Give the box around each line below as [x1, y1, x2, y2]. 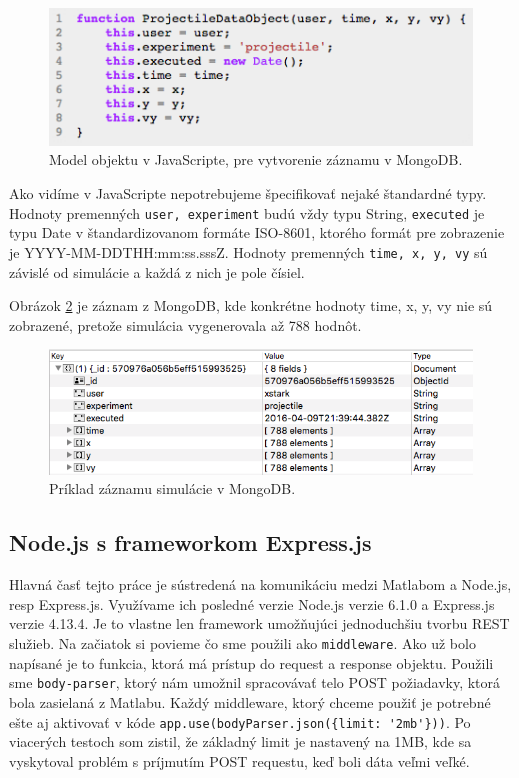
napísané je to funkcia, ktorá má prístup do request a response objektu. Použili [9, 652, 494, 673]
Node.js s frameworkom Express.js [9, 527, 372, 558]
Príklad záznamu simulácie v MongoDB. [49, 478, 296, 499]
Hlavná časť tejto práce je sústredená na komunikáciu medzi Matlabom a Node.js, [9, 574, 512, 595]
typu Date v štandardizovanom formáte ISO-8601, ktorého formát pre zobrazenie [9, 222, 505, 243]
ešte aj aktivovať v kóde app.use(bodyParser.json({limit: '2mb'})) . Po [9, 711, 471, 732]
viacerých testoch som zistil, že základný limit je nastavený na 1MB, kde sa [9, 731, 472, 752]
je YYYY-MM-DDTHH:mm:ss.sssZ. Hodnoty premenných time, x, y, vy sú [9, 241, 488, 262]
